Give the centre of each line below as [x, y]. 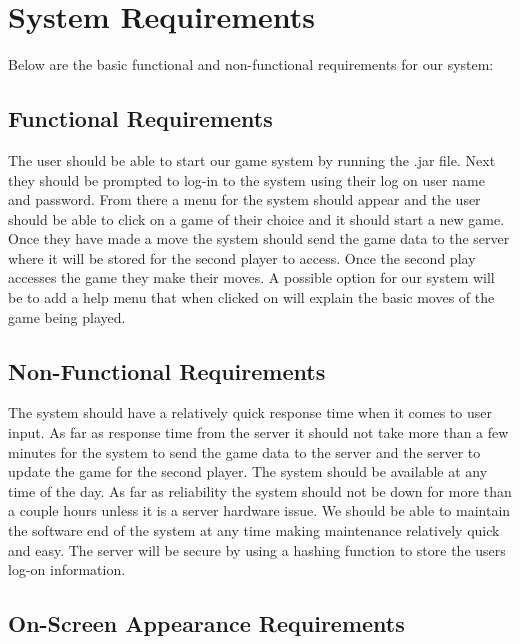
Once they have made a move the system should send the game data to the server [259, 238]
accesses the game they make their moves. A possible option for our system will [251, 277]
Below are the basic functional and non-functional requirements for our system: [251, 64]
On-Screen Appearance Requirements [206, 623]
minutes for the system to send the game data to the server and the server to [244, 451]
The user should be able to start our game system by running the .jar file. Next [252, 159]
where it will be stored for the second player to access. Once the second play [242, 257]
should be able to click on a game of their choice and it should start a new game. [256, 218]
